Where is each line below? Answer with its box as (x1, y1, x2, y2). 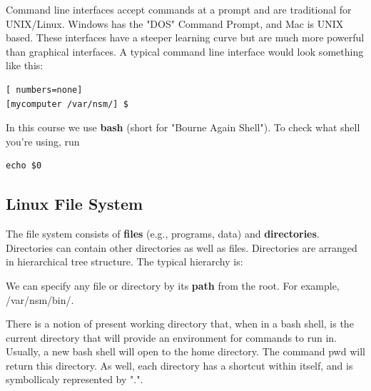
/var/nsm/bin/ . (6, 292, 74, 307)
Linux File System (6, 193, 143, 215)
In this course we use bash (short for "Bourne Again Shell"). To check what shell (6, 120, 360, 135)
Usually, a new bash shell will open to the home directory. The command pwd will (6, 344, 365, 359)
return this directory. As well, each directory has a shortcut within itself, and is (6, 357, 353, 372)
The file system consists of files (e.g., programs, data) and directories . (6, 226, 320, 241)
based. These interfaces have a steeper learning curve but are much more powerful (6, 30, 365, 45)
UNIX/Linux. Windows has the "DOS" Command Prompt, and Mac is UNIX (6, 16, 344, 31)
